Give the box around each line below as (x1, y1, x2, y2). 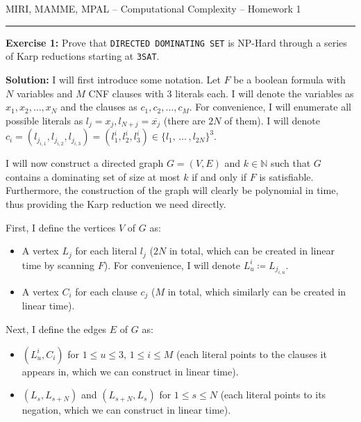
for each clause (75, 284, 137, 298)
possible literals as (6, 113, 83, 127)
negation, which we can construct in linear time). (22, 403, 231, 417)
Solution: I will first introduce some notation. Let (6, 72, 221, 86)
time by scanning (22, 257, 95, 272)
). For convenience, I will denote (103, 257, 241, 272)
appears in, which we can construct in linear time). (22, 364, 239, 378)
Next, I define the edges (6, 322, 107, 336)
